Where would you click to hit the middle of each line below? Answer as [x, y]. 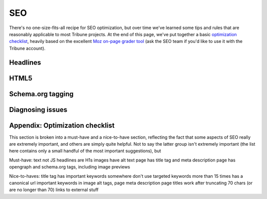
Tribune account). [27, 48]
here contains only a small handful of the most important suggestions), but [85, 151]
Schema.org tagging [41, 94]
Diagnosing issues [38, 109]
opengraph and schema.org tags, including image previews [70, 167]
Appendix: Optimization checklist [62, 125]
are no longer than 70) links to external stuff [54, 190]
